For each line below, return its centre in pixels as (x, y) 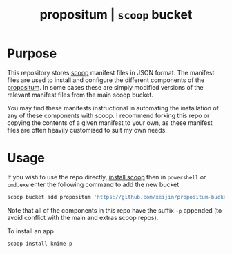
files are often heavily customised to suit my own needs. (87, 130)
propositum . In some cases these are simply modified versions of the (105, 87)
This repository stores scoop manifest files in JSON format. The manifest (111, 72)
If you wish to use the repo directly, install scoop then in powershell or (107, 177)
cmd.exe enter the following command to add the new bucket (93, 184)
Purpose (32, 53)
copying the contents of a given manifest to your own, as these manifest (110, 123)
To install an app (30, 231)
